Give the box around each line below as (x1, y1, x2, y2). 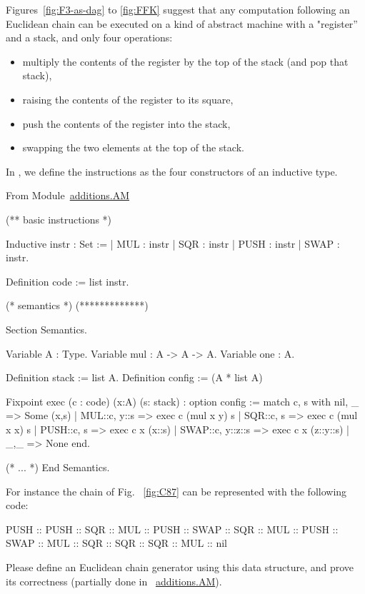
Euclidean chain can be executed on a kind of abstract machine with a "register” (6, 16, 358, 31)
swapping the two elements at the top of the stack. (22, 140, 244, 155)
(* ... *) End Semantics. (6, 460, 110, 475)
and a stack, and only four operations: (6, 30, 173, 45)
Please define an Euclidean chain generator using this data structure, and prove (6, 560, 354, 575)
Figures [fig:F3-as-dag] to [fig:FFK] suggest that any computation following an (6, 2, 350, 16)
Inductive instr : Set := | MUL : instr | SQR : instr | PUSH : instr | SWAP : (6, 236, 340, 251)
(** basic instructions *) (6, 211, 112, 226)
